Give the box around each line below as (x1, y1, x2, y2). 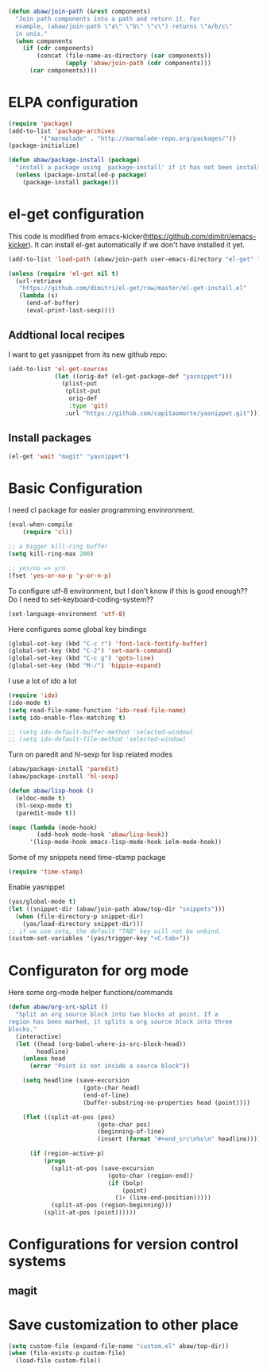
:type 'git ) (68, 402, 109, 410)
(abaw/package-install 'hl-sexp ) (8, 773, 119, 780)
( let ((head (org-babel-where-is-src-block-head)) (15, 1040, 187, 1048)
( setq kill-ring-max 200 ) (8, 550, 94, 558)
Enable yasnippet (8, 882, 65, 892)
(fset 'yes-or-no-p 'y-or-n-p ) (8, 571, 112, 579)
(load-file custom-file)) (15, 1357, 102, 1365)
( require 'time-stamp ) (8, 868, 83, 876)
